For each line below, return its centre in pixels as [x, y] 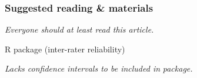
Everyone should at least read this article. [79, 29]
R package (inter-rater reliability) [65, 49]
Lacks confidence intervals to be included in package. [99, 68]
